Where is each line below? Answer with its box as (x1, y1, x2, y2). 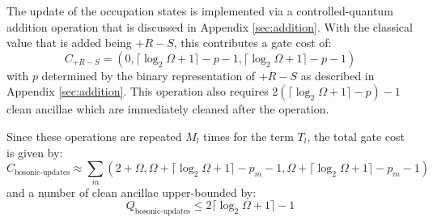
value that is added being (6, 34, 132, 51)
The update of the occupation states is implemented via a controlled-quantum (6, 2, 393, 19)
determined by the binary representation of (41, 66, 256, 83)
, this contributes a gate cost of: (173, 34, 332, 51)
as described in (300, 66, 375, 83)
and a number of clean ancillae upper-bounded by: (6, 183, 257, 200)
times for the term (203, 127, 294, 144)
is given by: (6, 143, 63, 160)
